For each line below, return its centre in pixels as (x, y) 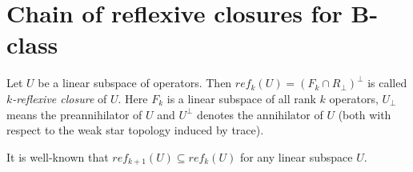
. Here (133, 98)
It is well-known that (58, 156)
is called (387, 83)
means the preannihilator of (74, 114)
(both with (365, 114)
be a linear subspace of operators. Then (135, 83)
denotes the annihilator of (260, 114)
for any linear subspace (296, 156)
